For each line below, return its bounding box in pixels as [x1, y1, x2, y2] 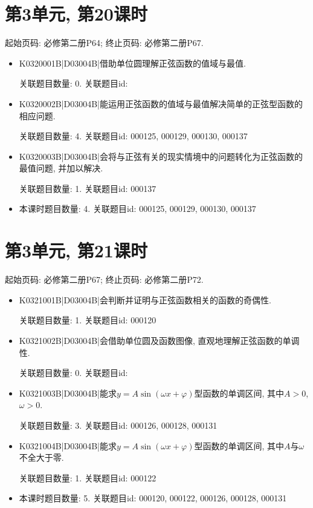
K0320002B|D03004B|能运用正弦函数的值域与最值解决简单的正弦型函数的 [19, 97, 303, 110]
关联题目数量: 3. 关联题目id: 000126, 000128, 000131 [19, 418, 218, 431]
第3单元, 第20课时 [5, 1, 147, 26]
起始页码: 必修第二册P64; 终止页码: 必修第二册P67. [5, 36, 204, 49]
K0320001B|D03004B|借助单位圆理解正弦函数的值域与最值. [19, 56, 246, 69]
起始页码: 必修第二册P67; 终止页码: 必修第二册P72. [5, 273, 204, 286]
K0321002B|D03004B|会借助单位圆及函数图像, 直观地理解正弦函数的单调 [19, 334, 300, 346]
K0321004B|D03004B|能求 [19, 439, 117, 452]
